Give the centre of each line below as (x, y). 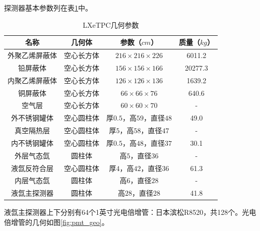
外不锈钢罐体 (32, 118)
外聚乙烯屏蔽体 (32, 55)
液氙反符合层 (32, 168)
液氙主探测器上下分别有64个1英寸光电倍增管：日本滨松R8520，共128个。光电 (130, 212)
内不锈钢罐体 (32, 142)
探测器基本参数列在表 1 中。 (48, 8)
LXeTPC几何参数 (111, 24)
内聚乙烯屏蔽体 (32, 80)
